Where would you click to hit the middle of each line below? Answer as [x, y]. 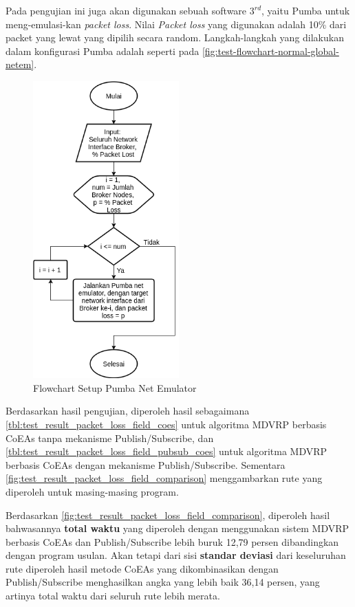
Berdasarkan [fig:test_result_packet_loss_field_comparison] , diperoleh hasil [168, 515]
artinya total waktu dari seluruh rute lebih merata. [113, 596]
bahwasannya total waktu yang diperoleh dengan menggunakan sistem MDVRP [177, 528]
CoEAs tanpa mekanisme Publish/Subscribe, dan [110, 438]
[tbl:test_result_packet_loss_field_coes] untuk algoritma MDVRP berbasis [166, 424]
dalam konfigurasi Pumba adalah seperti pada [103, 51]
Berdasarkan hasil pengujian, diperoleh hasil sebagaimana [128, 411]
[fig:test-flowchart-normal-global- [270, 51]
